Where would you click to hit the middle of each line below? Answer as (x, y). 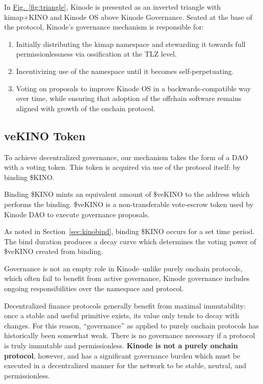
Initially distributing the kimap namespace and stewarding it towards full (131, 44)
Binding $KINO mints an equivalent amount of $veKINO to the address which (127, 194)
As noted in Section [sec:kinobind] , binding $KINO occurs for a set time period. (129, 231)
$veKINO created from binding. (54, 251)
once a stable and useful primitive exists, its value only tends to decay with (122, 315)
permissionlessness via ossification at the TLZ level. (96, 54)
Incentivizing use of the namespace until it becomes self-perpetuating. (125, 71)
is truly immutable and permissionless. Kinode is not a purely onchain (121, 345)
